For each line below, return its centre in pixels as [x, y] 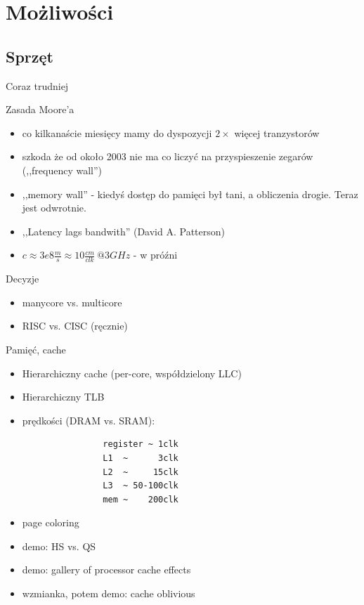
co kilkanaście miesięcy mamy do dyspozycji [117, 132]
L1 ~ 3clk [141, 458]
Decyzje [22, 279]
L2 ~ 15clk [141, 472]
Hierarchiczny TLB [63, 397]
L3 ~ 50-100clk [141, 486]
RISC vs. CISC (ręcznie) [75, 326]
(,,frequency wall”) [62, 170]
